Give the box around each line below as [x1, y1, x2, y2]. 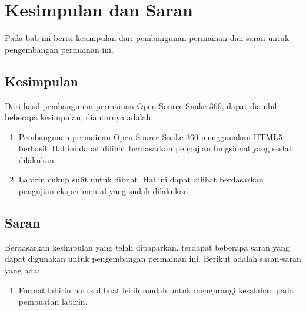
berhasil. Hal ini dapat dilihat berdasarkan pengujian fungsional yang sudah [18, 142, 294, 154]
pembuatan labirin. [18, 295, 88, 307]
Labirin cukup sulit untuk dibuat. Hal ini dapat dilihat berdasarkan [18, 173, 264, 185]
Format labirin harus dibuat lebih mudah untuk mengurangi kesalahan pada [18, 283, 294, 296]
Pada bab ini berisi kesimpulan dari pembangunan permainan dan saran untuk [5, 32, 290, 44]
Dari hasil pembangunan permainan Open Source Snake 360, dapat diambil [5, 99, 277, 111]
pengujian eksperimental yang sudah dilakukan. [18, 185, 191, 197]
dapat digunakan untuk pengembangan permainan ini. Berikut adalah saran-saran [5, 252, 301, 265]
